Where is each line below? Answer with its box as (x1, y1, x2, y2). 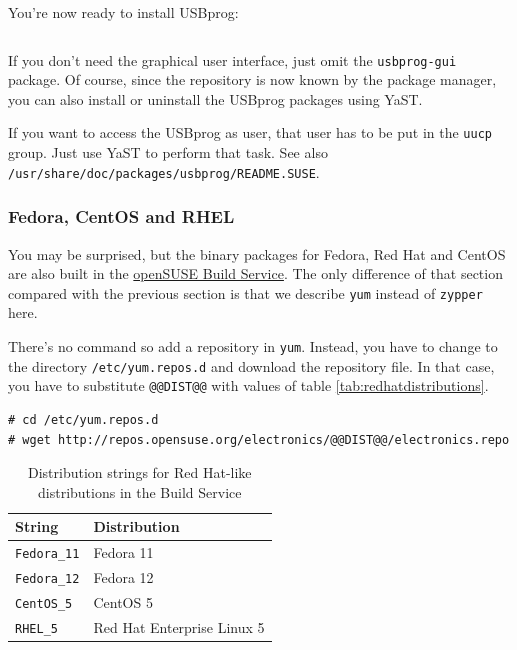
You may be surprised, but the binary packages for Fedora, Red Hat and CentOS (8, 243, 506, 264)
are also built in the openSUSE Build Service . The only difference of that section (8, 263, 503, 284)
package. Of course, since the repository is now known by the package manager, (8, 69, 497, 90)
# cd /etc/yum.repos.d (8, 412, 159, 427)
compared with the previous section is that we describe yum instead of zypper (8, 282, 483, 303)
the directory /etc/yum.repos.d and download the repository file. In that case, (8, 355, 495, 376)
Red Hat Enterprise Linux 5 (93, 616, 265, 637)
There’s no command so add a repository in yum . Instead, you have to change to (8, 336, 498, 356)
